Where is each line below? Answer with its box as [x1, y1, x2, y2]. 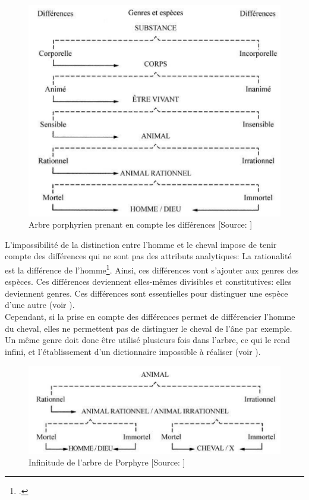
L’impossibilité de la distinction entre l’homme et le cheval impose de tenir [5, 238, 277, 250]
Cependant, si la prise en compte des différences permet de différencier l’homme [5, 310, 295, 323]
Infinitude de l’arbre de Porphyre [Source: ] [29, 455, 185, 468]
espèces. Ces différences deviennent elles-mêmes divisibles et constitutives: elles [5, 275, 292, 288]
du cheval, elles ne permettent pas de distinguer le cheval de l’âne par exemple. [5, 322, 292, 334]
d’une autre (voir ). [5, 298, 75, 311]
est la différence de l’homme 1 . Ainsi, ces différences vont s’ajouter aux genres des [5, 262, 299, 276]
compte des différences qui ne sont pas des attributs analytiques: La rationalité [5, 250, 292, 262]
